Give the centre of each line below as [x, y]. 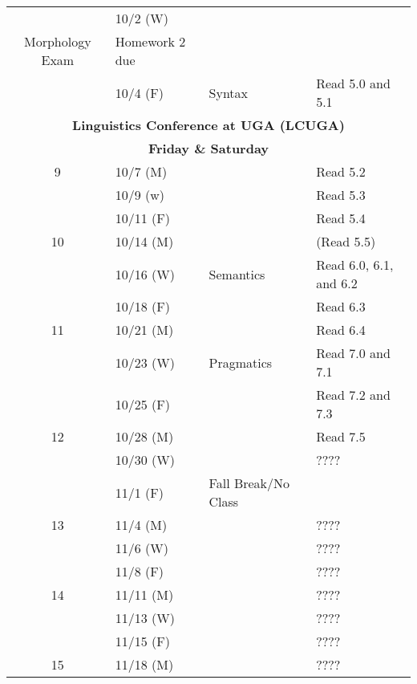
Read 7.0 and [353, 353]
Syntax [229, 92]
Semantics [237, 274]
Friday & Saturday [208, 148]
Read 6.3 [341, 306]
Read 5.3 [341, 195]
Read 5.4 [341, 218]
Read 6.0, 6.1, [355, 265]
